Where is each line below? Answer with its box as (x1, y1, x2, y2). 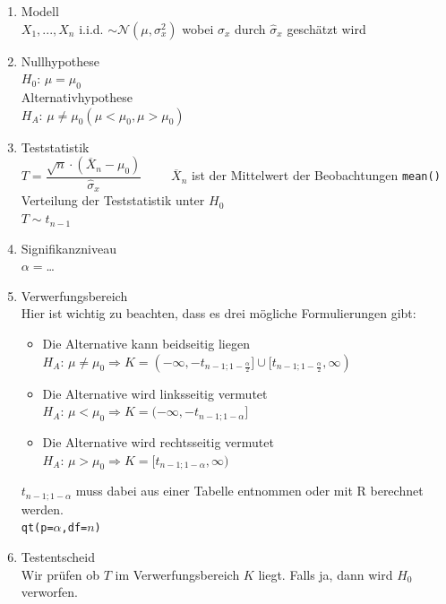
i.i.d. (79, 19, 104, 38)
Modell (21, 2, 59, 20)
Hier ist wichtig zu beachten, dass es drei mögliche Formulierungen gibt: (21, 304, 416, 323)
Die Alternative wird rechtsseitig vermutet (42, 433, 274, 452)
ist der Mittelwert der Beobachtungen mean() (191, 166, 441, 185)
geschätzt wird (287, 19, 366, 38)
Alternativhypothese (21, 87, 133, 106)
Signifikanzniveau (21, 238, 117, 257)
